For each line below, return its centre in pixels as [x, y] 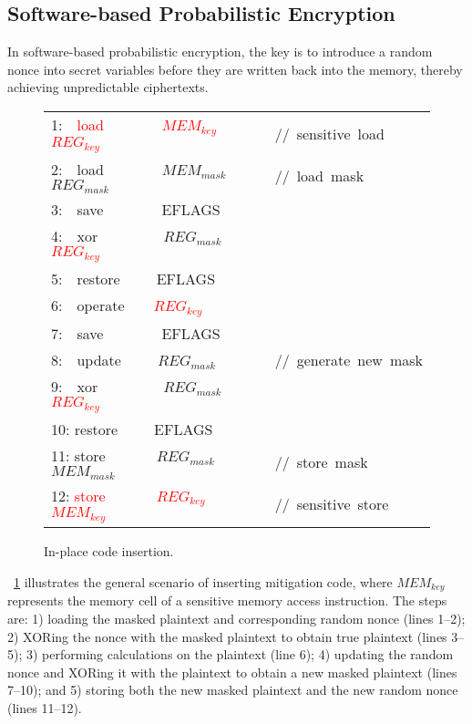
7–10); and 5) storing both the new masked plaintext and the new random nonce [233, 690]
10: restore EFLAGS [132, 429]
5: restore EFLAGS [133, 278]
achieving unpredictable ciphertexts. [108, 87]
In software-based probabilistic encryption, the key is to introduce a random [220, 52]
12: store [78, 495]
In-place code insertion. [109, 551]
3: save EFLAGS [136, 209]
